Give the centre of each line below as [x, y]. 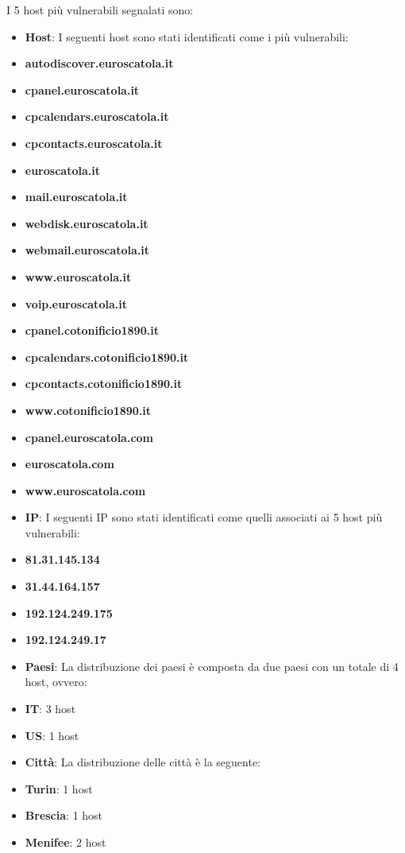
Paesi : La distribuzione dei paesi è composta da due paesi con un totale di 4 [212, 666]
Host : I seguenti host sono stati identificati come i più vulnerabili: [187, 36]
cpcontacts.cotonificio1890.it [104, 384]
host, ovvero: [56, 682]
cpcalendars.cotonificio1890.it [107, 357]
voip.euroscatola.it [76, 303]
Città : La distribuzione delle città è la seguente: [143, 762]
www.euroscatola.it [78, 276]
